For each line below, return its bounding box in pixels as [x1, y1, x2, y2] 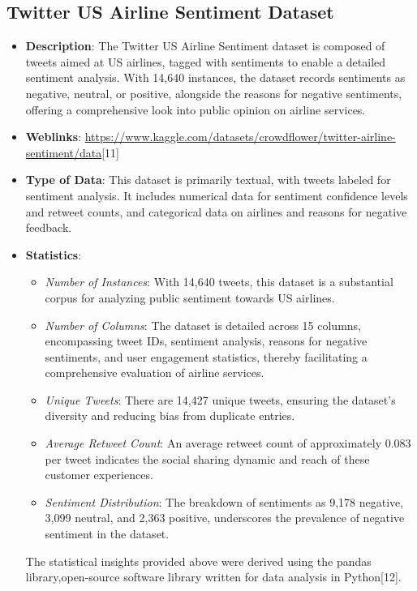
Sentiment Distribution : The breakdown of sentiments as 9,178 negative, [45, 493, 404, 510]
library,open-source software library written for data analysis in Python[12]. [25, 568, 402, 585]
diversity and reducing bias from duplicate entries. [45, 407, 295, 424]
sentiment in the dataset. [45, 525, 170, 542]
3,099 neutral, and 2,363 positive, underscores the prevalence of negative [45, 509, 405, 526]
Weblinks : [25, 128, 82, 145]
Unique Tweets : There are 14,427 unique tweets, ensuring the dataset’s [45, 391, 396, 408]
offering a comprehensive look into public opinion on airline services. [25, 101, 366, 118]
